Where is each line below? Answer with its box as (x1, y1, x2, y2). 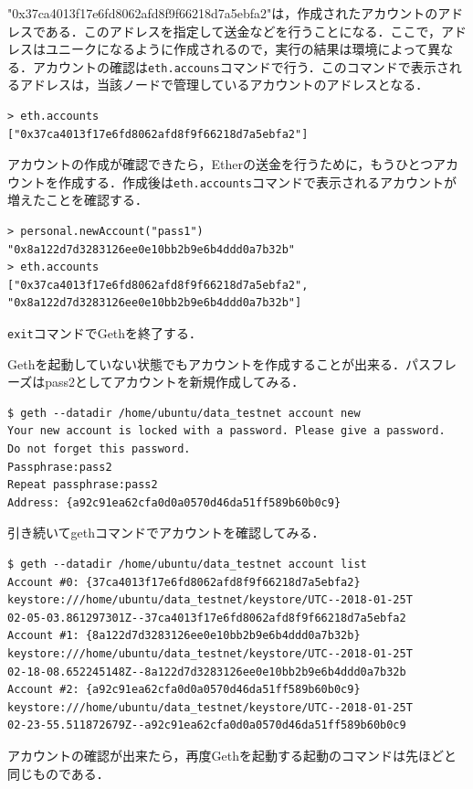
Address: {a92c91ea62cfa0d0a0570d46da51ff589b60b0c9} (7, 496, 342, 509)
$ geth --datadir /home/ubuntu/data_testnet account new (7, 406, 361, 420)
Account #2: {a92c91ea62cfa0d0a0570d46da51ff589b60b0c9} (7, 683, 361, 697)
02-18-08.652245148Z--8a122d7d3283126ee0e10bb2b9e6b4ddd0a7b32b (7, 665, 406, 678)
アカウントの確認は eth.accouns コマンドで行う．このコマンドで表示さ (32, 57, 449, 76)
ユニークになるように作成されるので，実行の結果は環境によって (45, 39, 428, 59)
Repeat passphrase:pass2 (7, 478, 158, 492)
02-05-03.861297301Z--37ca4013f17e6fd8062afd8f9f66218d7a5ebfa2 (7, 611, 406, 624)
